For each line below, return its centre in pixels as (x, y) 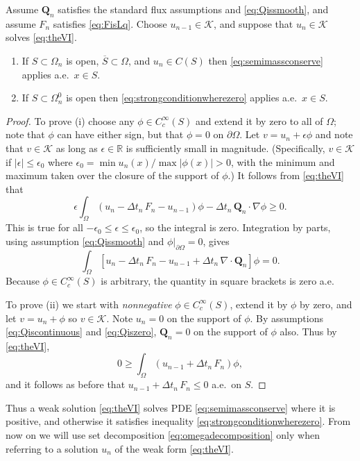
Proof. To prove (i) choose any (70, 120)
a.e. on (227, 384)
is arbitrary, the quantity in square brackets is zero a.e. (217, 281)
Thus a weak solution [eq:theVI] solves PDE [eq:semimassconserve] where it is (171, 407)
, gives (216, 241)
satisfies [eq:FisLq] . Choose (110, 23)
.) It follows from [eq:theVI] (286, 175)
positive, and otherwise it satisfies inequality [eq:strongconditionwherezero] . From (178, 421)
